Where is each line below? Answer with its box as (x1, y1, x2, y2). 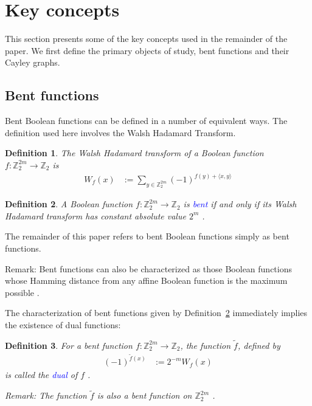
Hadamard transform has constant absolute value (5, 209, 186, 222)
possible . (5, 286, 40, 298)
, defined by (237, 339, 280, 351)
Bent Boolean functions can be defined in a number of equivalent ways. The (5, 114, 288, 127)
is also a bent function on (97, 389, 192, 402)
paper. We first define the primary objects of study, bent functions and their (5, 44, 289, 57)
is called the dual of (5, 368, 78, 381)
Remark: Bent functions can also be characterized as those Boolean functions (5, 262, 292, 275)
